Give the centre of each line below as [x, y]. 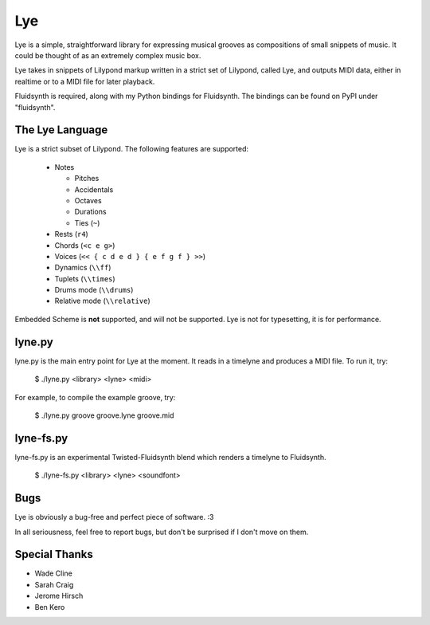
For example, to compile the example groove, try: [95, 397]
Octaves [88, 200]
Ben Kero [50, 607]
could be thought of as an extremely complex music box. [108, 55]
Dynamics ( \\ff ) [83, 268]
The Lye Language [61, 130]
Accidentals [94, 189]
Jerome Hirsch [59, 596]
